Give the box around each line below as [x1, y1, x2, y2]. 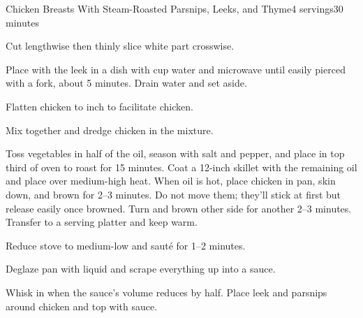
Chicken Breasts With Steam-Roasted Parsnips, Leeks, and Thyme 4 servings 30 [6, 1, 343, 15]
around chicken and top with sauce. [6, 298, 158, 313]
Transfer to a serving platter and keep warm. [6, 215, 198, 229]
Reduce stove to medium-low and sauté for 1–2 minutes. [6, 238, 246, 252]
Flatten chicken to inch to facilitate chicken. [6, 99, 193, 113]
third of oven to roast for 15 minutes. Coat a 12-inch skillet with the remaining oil [6, 159, 357, 174]
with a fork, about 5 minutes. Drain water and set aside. [6, 75, 247, 90]
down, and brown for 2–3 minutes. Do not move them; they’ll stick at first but [6, 187, 341, 201]
